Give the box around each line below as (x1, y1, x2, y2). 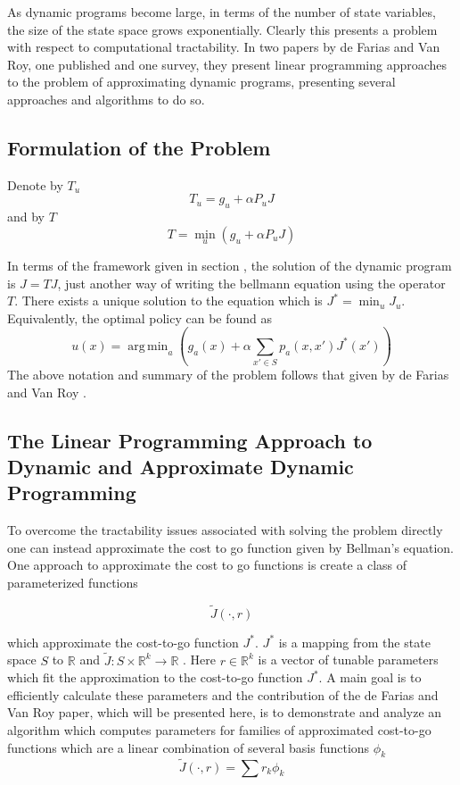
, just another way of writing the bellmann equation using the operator (57, 273, 446, 292)
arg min (127, 339, 168, 353)
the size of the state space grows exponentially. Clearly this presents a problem (7, 20, 438, 38)
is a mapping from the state (278, 632, 431, 651)
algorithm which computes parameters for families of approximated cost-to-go (7, 721, 431, 739)
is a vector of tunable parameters (258, 650, 439, 669)
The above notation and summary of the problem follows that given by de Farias (7, 365, 449, 384)
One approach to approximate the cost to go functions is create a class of (7, 555, 407, 574)
